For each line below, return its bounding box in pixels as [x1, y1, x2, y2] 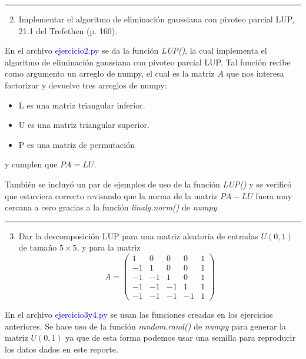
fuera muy [255, 189, 292, 202]
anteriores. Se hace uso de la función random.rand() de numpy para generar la [5, 320, 286, 332]
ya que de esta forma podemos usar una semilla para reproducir [65, 331, 295, 344]
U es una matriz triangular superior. [18, 118, 149, 131]
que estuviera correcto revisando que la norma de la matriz [5, 189, 218, 202]
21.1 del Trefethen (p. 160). [18, 24, 118, 37]
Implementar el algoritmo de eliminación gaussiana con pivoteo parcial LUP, [18, 13, 294, 25]
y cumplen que [5, 158, 58, 170]
